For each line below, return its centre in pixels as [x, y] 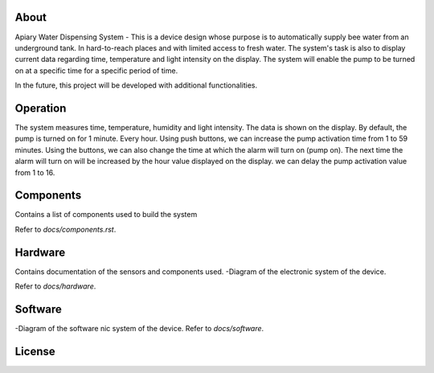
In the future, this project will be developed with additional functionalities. [136, 85]
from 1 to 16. [35, 172]
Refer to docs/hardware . [55, 286]
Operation [41, 108]
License [35, 351]
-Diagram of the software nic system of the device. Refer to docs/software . [139, 329]
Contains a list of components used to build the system [106, 215]
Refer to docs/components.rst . [66, 229]
